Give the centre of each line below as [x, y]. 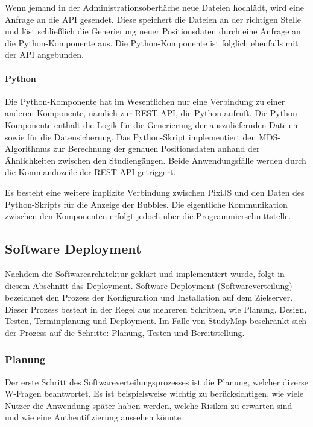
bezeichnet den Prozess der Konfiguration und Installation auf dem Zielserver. [149, 297]
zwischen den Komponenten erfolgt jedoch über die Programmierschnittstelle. [148, 216]
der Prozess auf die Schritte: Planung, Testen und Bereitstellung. [125, 332]
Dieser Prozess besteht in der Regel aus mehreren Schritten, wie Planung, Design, [156, 309]
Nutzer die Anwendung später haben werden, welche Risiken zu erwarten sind [149, 405]
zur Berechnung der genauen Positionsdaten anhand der [156, 148]
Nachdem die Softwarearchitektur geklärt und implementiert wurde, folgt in [145, 273]
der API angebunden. [44, 55]
